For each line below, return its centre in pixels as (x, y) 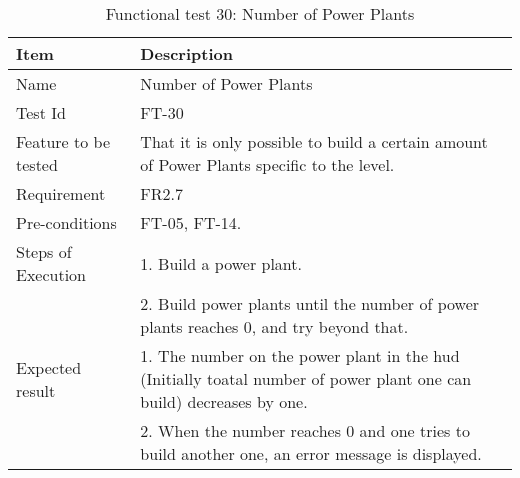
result (36, 390)
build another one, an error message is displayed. (311, 453)
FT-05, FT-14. (191, 222)
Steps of (44, 251)
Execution (51, 274)
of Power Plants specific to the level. (267, 164)
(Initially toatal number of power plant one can (306, 378)
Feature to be (63, 141)
